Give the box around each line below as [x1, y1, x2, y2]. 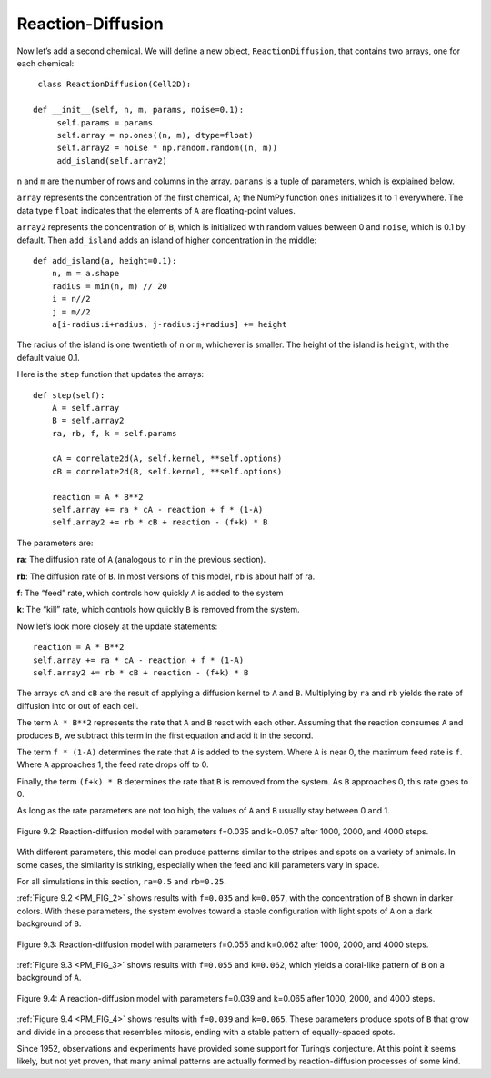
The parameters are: [16, 537, 94, 548]
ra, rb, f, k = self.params [51, 428, 177, 438]
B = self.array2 [51, 415, 125, 426]
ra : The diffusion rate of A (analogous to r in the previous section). [16, 554, 266, 565]
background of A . [16, 973, 82, 983]
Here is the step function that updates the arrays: [16, 369, 205, 380]
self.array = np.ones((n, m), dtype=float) [56, 130, 254, 140]
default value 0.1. [16, 352, 81, 363]
